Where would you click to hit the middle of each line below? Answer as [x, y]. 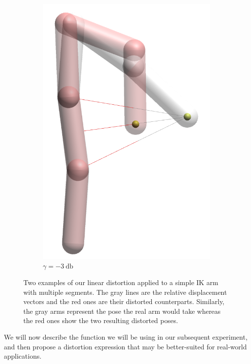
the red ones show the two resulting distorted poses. [101, 320]
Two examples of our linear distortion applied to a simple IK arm [121, 282]
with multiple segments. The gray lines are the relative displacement [125, 292]
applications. [23, 356]
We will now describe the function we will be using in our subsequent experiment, [126, 336]
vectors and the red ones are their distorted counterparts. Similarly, [124, 301]
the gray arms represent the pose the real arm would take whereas [122, 311]
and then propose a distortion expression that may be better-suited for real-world [125, 346]
